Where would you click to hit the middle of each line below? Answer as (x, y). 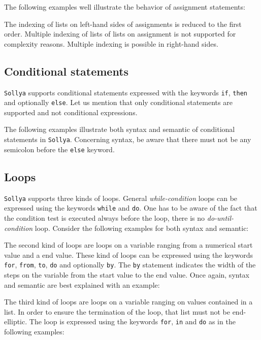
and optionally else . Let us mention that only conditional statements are (118, 102)
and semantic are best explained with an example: (82, 284)
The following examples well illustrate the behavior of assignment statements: (125, 7)
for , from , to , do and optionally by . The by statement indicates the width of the (130, 265)
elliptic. (16, 321)
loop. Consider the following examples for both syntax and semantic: (142, 228)
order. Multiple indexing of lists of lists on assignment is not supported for (120, 34)
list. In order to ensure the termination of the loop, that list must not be (117, 311)
